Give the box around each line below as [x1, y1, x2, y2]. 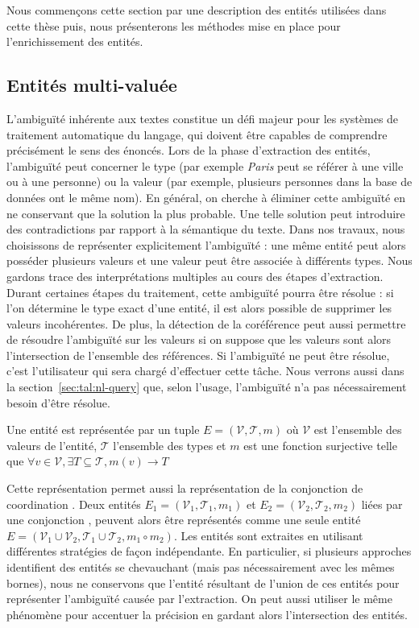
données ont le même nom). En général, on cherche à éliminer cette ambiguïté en [6, 188, 405, 205]
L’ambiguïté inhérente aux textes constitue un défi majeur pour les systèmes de [6, 109, 399, 126]
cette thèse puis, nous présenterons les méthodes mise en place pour [6, 17, 341, 34]
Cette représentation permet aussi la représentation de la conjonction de [6, 480, 363, 497]
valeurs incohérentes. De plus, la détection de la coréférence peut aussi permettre [6, 315, 406, 332]
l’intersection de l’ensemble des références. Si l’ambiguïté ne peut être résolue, [6, 346, 390, 363]
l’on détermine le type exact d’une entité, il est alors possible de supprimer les [6, 300, 392, 316]
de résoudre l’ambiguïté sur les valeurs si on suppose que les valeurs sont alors [6, 331, 392, 348]
